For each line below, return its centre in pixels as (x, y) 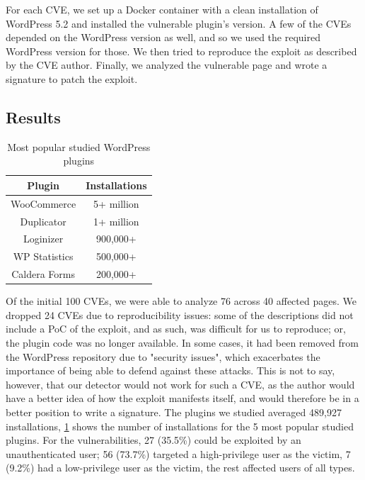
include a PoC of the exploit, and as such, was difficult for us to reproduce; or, (176, 329)
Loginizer (43, 239)
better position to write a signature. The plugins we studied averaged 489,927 (174, 412)
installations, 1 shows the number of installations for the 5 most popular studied (180, 426)
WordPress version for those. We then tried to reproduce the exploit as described (181, 51)
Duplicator (43, 221)
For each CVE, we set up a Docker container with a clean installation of (162, 9)
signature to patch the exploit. (72, 78)
